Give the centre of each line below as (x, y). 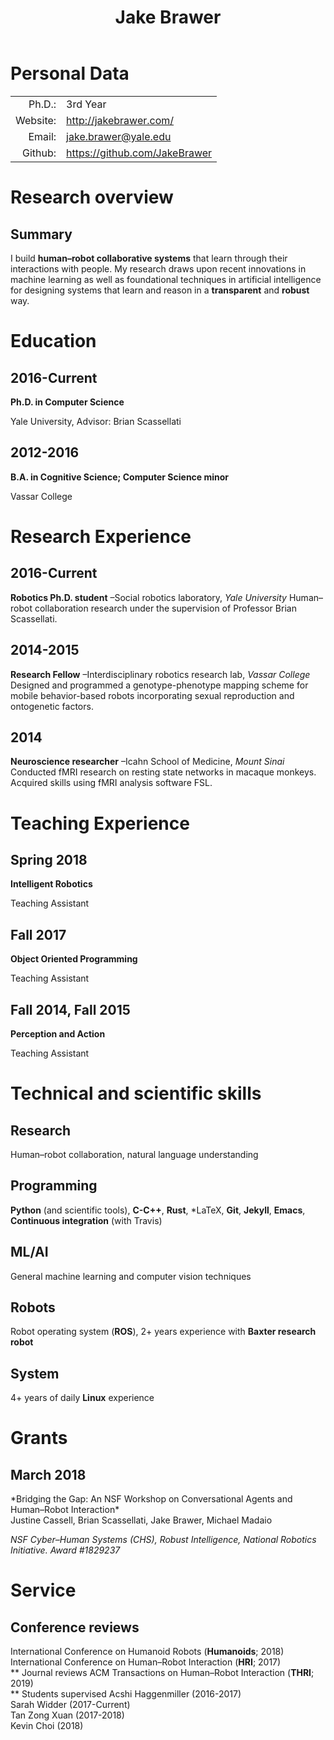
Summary (41, 234)
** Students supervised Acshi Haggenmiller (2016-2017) (126, 1694)
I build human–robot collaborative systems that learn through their (149, 258)
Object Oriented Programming (74, 959)
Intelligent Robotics (51, 884)
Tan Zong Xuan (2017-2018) (67, 1715)
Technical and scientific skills (136, 1093)
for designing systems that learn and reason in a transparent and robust (160, 290)
